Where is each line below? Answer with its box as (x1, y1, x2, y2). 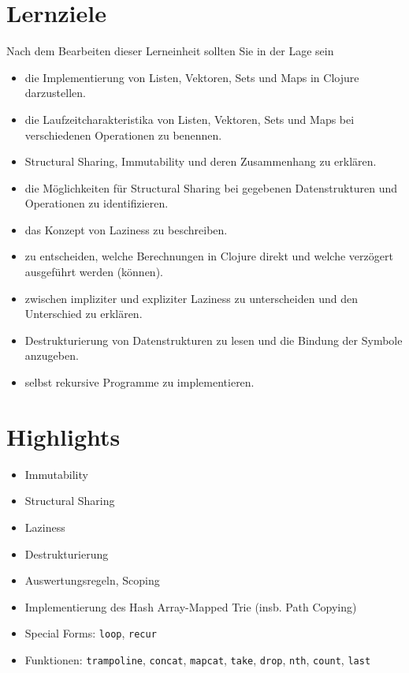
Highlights (6, 420, 121, 452)
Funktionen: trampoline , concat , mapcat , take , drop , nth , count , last (24, 651, 371, 667)
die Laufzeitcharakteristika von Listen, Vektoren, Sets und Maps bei (24, 110, 355, 127)
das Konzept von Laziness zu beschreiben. (24, 221, 228, 237)
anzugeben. (24, 347, 79, 364)
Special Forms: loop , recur (24, 625, 157, 641)
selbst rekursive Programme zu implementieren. (24, 374, 255, 391)
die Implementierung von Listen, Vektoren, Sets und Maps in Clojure (24, 69, 359, 85)
